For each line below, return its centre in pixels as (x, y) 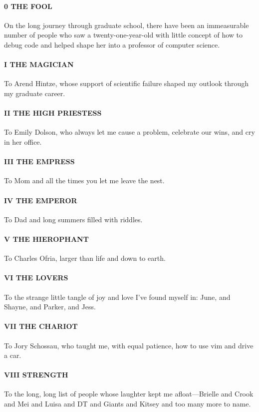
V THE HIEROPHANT (46, 239)
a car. (13, 355)
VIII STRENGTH (36, 375)
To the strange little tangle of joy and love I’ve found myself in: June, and (117, 297)
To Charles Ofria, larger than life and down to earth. (85, 258)
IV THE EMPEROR (41, 200)
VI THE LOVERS (36, 278)
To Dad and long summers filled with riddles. (73, 219)
